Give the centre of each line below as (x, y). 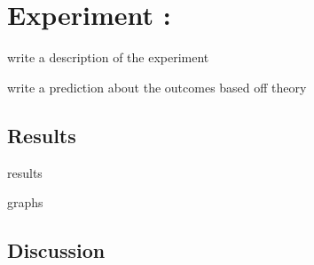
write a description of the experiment (108, 57)
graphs (25, 202)
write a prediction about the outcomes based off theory (157, 87)
